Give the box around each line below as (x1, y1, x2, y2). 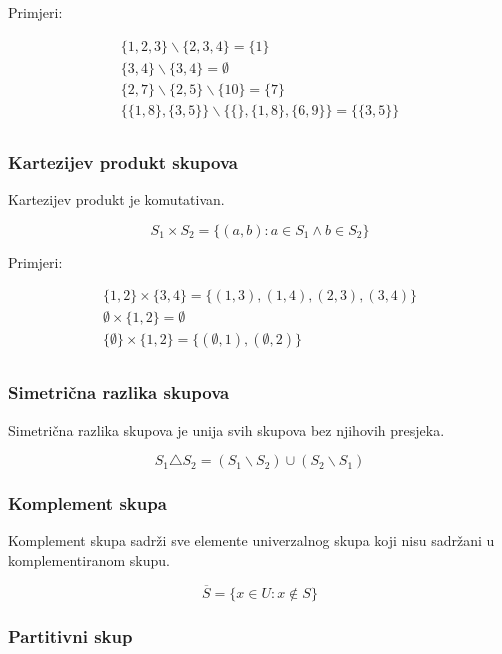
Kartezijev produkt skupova (8, 149, 238, 174)
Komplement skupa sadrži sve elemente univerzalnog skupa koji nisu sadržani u (8, 530, 495, 551)
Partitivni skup (8, 623, 133, 648)
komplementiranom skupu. (8, 549, 170, 570)
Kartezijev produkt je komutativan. (8, 188, 225, 209)
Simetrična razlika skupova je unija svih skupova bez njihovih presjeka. (8, 419, 445, 440)
